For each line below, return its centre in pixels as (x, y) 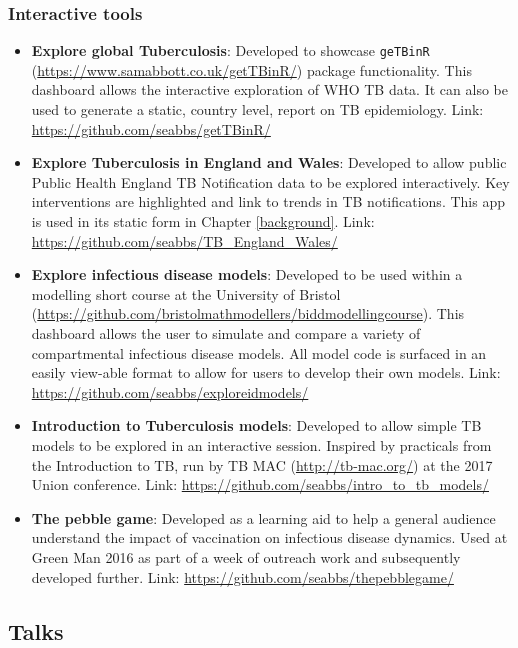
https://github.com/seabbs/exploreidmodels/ (170, 391)
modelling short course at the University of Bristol (186, 293)
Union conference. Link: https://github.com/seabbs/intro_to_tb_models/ (260, 484)
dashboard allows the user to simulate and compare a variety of (226, 333)
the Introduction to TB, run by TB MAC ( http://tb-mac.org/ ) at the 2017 (262, 464)
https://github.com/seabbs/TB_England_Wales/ (184, 240)
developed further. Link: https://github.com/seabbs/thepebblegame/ (242, 576)
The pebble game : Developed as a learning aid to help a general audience (263, 517)
